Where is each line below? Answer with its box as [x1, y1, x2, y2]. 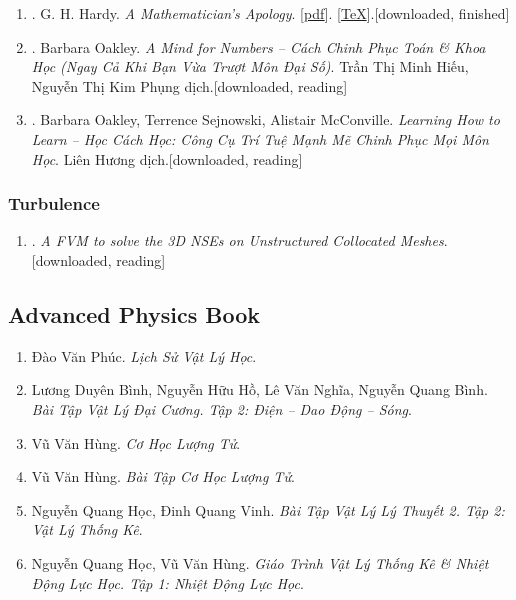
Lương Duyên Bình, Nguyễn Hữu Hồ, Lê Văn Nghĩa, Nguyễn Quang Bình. [31, 379, 488, 400]
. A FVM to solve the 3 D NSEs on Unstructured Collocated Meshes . [31, 230, 448, 251]
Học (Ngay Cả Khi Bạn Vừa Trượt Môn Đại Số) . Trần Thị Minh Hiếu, [31, 56, 469, 77]
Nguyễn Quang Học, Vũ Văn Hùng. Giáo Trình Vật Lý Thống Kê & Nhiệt [31, 552, 489, 573]
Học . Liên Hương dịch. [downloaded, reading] [31, 148, 303, 169]
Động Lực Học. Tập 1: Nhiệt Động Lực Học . [31, 572, 304, 593]
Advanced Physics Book [8, 298, 261, 329]
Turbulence [8, 191, 100, 216]
